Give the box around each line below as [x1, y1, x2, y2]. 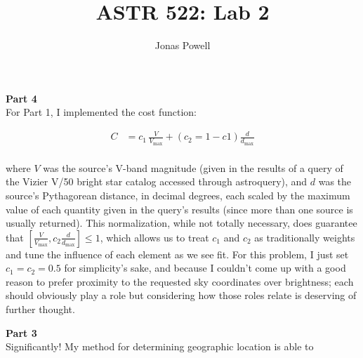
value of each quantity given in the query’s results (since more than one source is [6, 201, 353, 216]
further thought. [6, 302, 75, 317]
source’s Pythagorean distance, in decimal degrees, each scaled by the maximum [6, 187, 350, 202]
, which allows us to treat [100, 230, 209, 244]
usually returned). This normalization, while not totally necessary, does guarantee [6, 216, 357, 230]
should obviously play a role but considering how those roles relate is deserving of [6, 288, 357, 303]
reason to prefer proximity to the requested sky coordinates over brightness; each [6, 274, 354, 289]
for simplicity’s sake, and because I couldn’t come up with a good [64, 260, 346, 275]
